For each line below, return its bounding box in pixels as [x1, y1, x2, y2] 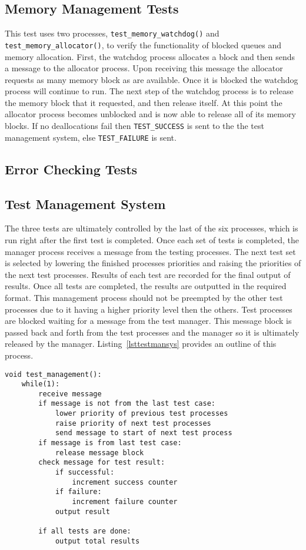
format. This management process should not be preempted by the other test [5, 291, 283, 303]
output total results [55, 536, 140, 545]
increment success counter [72, 478, 178, 486]
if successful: [55, 468, 115, 477]
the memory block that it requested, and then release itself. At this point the [5, 96, 282, 108]
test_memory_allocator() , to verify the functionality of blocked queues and [5, 38, 282, 51]
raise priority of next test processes [55, 419, 211, 428]
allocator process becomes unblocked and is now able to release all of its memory [5, 108, 296, 120]
